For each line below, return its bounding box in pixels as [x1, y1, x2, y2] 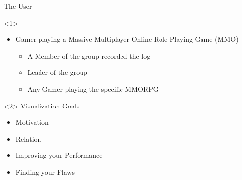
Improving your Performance [15, 150, 103, 160]
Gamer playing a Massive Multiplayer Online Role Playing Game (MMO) [15, 34, 239, 44]
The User [4, 1, 32, 11]
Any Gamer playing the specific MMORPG [27, 83, 159, 94]
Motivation [15, 117, 49, 127]
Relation [15, 133, 41, 144]
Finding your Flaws [15, 166, 75, 177]
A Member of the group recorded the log [27, 50, 151, 61]
